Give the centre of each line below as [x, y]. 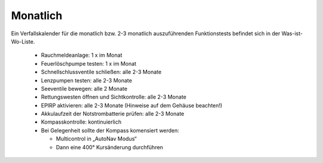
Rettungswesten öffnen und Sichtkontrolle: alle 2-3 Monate [114, 97]
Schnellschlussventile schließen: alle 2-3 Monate [101, 72]
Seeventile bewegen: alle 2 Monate [84, 88]
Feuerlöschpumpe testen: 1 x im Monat [89, 63]
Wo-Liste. [23, 41]
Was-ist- [292, 33]
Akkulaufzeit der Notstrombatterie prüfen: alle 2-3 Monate [113, 114]
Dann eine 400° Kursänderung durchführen [109, 147]
